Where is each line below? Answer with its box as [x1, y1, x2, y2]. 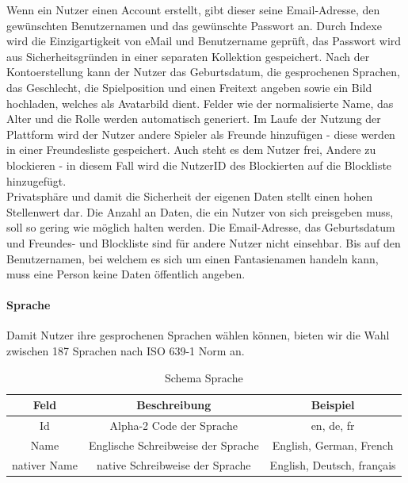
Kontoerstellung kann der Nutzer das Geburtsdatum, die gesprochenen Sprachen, [6, 63, 400, 80]
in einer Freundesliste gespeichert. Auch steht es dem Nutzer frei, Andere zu [6, 141, 376, 158]
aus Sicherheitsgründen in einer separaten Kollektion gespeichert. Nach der [6, 48, 370, 64]
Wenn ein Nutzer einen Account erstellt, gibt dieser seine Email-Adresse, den [6, 2, 380, 17]
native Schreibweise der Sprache [96, 456, 251, 473]
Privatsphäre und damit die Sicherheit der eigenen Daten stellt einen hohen [6, 188, 373, 205]
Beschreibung [136, 397, 212, 413]
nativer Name [12, 456, 78, 473]
